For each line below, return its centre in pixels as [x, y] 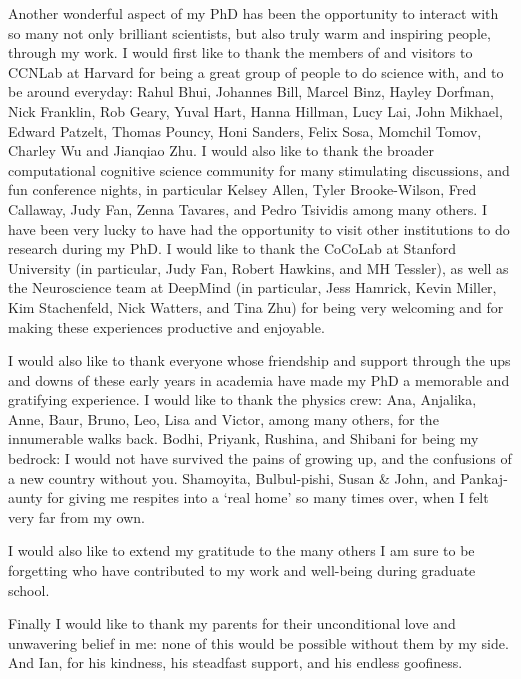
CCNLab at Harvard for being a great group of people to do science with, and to [256, 71]
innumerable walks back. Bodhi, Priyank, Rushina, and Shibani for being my [243, 438]
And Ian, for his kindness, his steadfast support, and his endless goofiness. [235, 662]
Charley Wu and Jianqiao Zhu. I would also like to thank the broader [221, 150]
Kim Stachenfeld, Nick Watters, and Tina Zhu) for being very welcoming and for [256, 306]
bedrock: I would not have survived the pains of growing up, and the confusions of [260, 458]
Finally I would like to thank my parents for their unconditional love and [232, 623]
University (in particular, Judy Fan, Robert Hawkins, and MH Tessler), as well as [258, 267]
